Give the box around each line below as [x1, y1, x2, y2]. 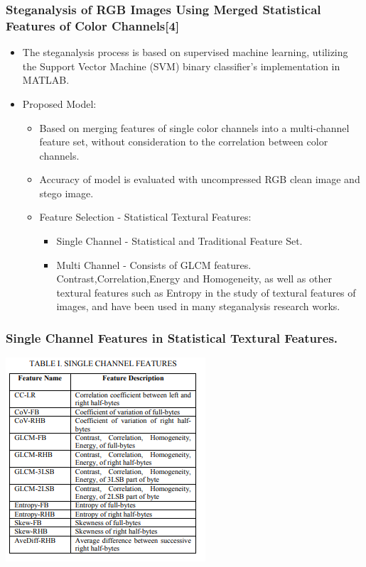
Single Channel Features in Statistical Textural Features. [6, 329, 338, 346]
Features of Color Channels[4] [6, 16, 180, 34]
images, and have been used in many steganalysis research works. [56, 299, 340, 314]
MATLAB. [22, 72, 70, 87]
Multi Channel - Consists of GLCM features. [56, 257, 252, 272]
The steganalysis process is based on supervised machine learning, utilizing [22, 45, 348, 60]
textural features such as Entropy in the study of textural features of [56, 285, 356, 299]
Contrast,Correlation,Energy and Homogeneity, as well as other [56, 271, 332, 286]
